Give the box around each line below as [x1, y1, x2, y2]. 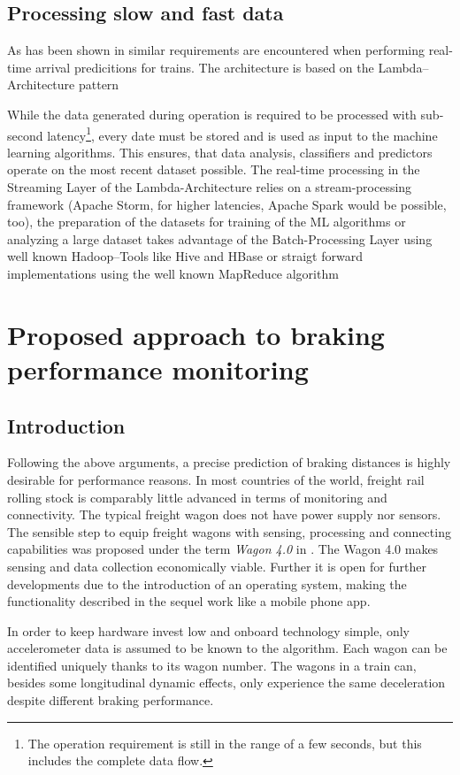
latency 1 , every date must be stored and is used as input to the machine [47, 123, 438, 144]
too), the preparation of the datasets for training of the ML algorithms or [7, 212, 406, 231]
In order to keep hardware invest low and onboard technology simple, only [7, 621, 410, 640]
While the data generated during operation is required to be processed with [7, 104, 417, 123]
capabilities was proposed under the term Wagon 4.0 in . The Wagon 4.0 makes [7, 540, 439, 558]
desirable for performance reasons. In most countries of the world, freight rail [7, 470, 425, 488]
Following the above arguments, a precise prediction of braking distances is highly [7, 453, 451, 472]
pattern [78, 75, 119, 94]
